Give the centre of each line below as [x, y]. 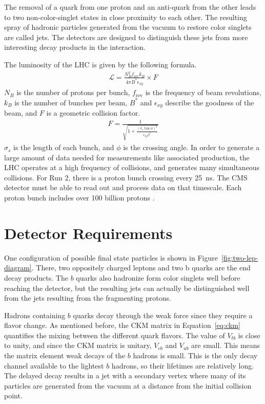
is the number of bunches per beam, [71, 102]
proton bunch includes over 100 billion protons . [79, 198]
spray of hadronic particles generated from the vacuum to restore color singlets [128, 27]
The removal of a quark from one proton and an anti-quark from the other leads [130, 7]
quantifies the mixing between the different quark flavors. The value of [115, 335]
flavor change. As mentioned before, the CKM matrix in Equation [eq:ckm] [122, 325]
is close [249, 335]
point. [13, 396]
